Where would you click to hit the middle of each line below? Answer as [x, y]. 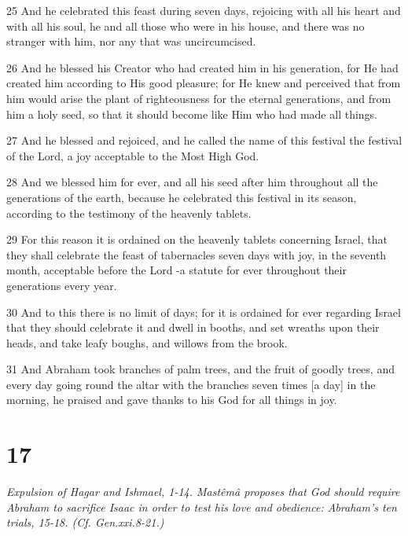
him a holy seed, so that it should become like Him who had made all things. [192, 114]
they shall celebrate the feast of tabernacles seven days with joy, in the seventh [197, 254]
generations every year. [62, 285]
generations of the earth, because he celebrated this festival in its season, [182, 197]
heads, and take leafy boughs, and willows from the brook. [147, 342]
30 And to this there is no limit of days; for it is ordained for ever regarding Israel [204, 312]
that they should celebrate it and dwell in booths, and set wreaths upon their [193, 327]
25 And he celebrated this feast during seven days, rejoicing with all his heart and [204, 10]
